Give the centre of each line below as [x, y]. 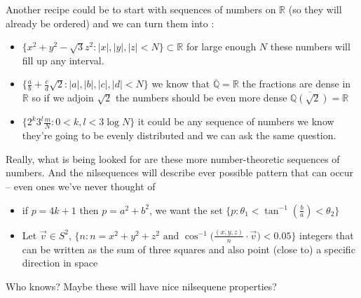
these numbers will [310, 47]
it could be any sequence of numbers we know [236, 121]
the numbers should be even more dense [201, 98]
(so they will [315, 9]
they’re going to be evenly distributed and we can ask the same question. [179, 135]
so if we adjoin [63, 98]
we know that [181, 84]
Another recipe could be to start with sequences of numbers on [141, 9]
